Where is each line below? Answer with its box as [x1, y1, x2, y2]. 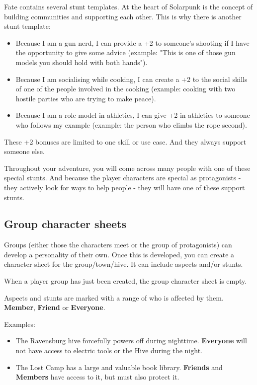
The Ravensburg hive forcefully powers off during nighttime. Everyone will [15, 335, 247, 346]
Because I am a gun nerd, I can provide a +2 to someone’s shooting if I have [15, 37, 250, 48]
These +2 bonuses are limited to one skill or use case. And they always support [4, 136, 247, 147]
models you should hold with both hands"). [15, 57, 148, 67]
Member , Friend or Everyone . [4, 302, 105, 312]
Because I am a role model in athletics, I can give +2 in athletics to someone [15, 110, 250, 120]
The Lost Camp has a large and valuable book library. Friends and [15, 362, 223, 372]
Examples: [4, 318, 35, 329]
